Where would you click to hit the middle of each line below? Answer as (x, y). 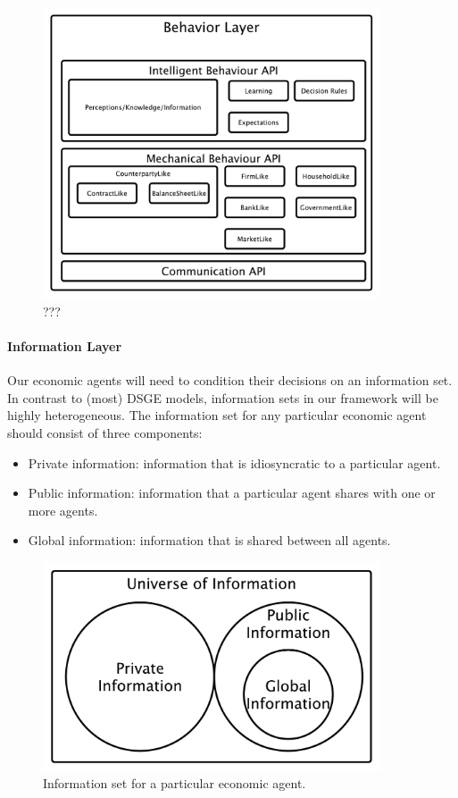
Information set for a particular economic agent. (175, 783)
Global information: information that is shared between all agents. (209, 540)
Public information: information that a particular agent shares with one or (232, 493)
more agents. (63, 510)
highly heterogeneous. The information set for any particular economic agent (217, 415)
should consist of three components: (105, 433)
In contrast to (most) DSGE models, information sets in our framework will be (223, 397)
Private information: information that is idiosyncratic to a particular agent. (234, 462)
